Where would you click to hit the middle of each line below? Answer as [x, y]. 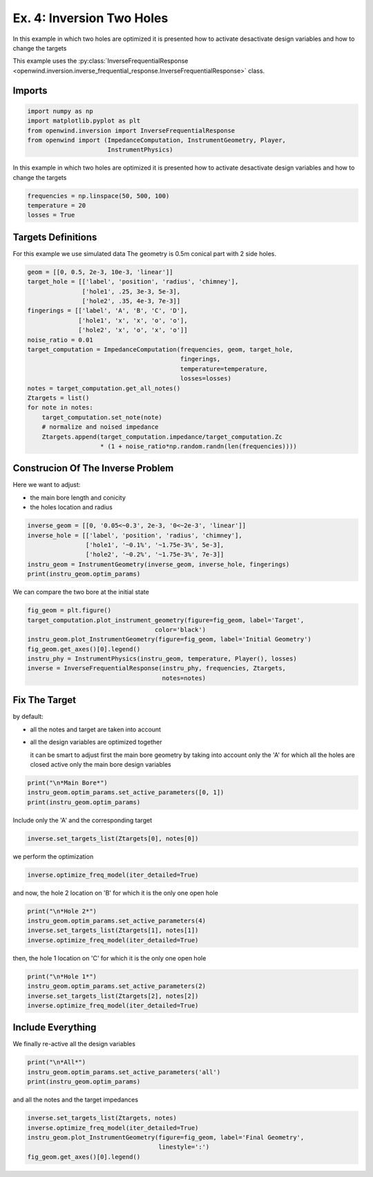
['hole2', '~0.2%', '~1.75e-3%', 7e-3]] [155, 555]
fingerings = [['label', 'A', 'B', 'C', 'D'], [107, 311]
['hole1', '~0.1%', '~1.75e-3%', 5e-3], [155, 545]
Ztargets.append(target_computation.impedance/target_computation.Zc [162, 437]
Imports [30, 90]
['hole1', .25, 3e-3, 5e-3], [131, 291]
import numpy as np [60, 111]
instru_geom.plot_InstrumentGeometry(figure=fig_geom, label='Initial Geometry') [170, 639]
